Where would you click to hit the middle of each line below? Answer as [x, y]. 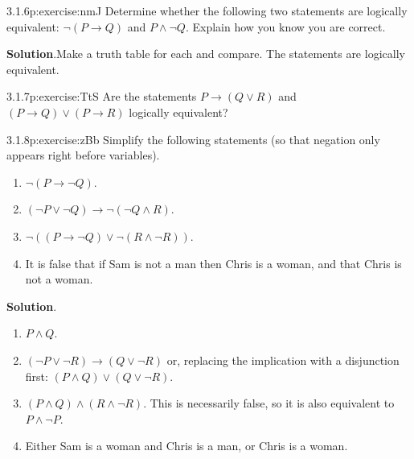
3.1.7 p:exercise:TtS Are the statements [102, 96]
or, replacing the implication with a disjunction [283, 360]
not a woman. [59, 279]
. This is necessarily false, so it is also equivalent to [269, 403]
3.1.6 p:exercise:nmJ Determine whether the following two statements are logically [207, 10]
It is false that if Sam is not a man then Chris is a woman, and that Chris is [213, 263]
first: [37, 376]
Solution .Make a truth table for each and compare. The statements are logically [206, 54]
